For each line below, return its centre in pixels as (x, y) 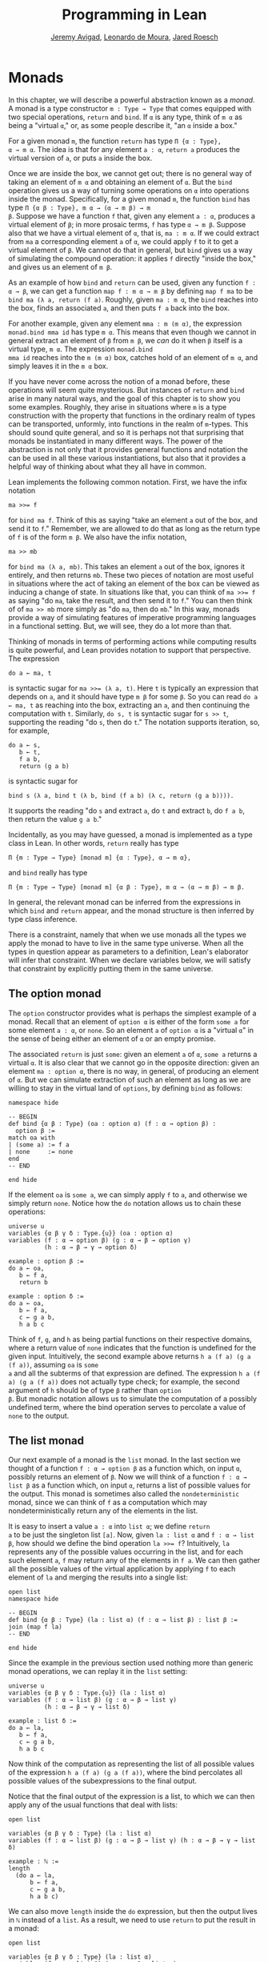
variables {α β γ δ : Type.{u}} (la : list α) (87, 1693)
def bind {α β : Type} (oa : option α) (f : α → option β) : (112, 1123)
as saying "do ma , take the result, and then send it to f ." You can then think (130, 600)
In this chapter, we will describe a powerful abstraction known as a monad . (132, 100)
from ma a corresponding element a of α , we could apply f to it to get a (123, 241)
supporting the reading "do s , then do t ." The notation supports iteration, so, (134, 722)
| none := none (41, 1151)
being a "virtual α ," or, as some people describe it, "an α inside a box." (123, 125)
